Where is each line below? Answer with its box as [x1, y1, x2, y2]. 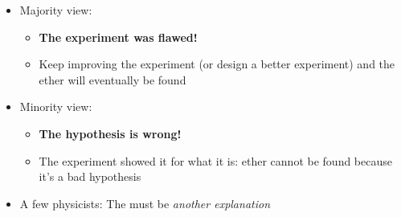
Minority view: [19, 98, 92, 115]
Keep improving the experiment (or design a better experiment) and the [39, 55, 395, 72]
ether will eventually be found [39, 71, 186, 88]
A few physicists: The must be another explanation [19, 194, 271, 211]
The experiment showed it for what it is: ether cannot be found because [39, 152, 392, 169]
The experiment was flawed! [39, 28, 198, 45]
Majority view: [19, 2, 92, 18]
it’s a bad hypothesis [39, 168, 141, 185]
